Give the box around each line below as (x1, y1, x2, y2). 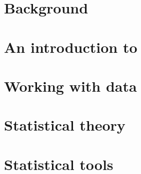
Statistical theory (4, 115, 125, 135)
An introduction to (4, 36, 137, 57)
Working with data (4, 75, 137, 96)
